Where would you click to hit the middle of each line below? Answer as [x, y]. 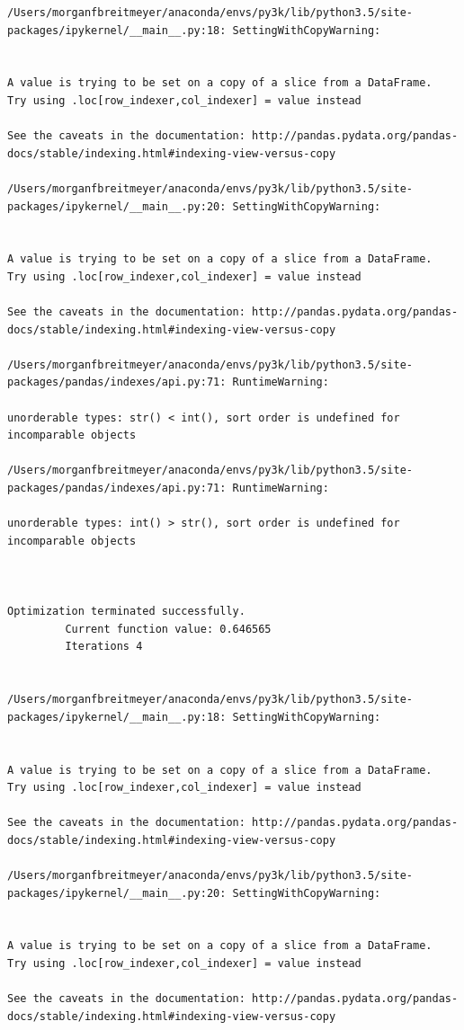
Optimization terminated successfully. [126, 612]
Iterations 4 [104, 647]
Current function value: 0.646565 [168, 629]
